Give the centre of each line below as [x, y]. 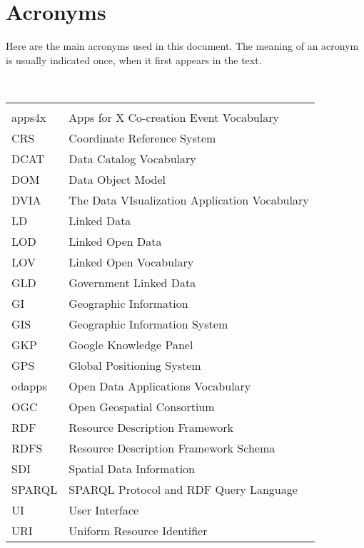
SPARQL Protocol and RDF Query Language [183, 489]
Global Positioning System [135, 365]
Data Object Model [117, 179]
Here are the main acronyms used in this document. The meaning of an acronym [182, 46]
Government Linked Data [132, 282]
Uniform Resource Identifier [138, 530]
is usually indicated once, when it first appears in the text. [134, 60]
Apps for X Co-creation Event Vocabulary [174, 117]
